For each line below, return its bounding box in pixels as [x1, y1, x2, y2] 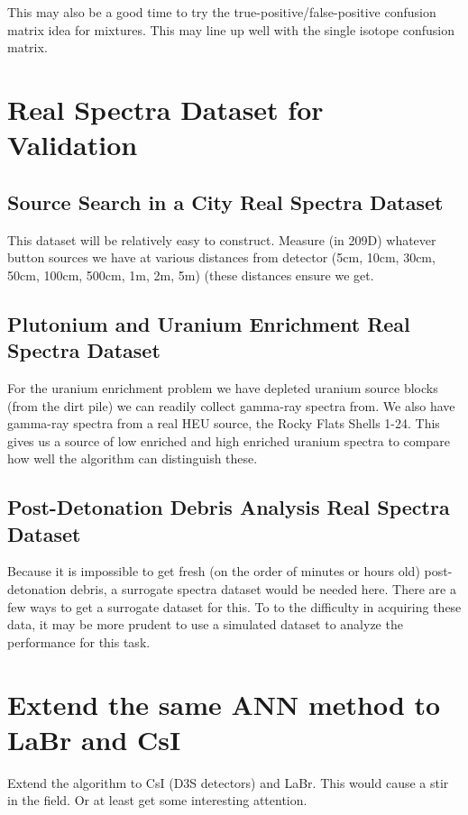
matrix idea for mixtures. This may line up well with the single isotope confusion [7, 20, 454, 39]
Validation [7, 126, 138, 163]
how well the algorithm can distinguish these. [7, 449, 258, 468]
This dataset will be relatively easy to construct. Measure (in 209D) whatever [7, 230, 436, 249]
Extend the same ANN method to [7, 685, 441, 722]
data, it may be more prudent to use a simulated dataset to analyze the [7, 615, 403, 634]
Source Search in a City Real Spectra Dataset [7, 188, 444, 215]
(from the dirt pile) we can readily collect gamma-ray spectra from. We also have [7, 396, 455, 415]
